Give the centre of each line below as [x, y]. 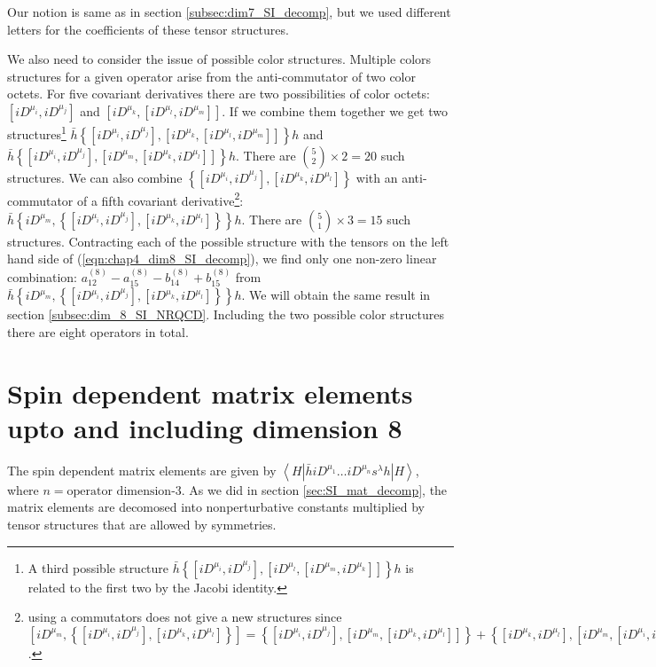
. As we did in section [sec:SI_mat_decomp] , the [314, 489]
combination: [42, 276]
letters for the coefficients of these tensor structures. [148, 29]
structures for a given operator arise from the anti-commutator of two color [212, 76]
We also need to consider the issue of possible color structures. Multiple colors [219, 59]
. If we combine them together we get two [335, 110]
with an [377, 177]
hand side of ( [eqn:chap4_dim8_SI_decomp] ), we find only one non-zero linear [222, 259]
